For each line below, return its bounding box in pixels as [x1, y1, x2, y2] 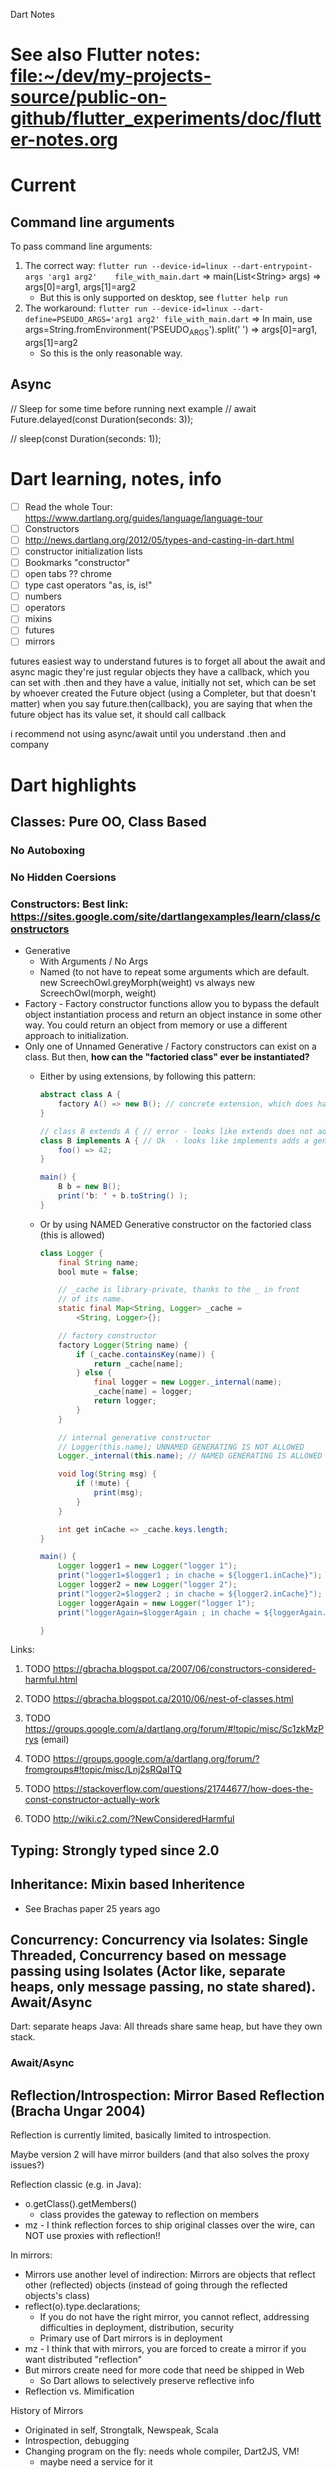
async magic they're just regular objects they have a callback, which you [10, 666, 310, 678]
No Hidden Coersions [10, 870, 117, 884]
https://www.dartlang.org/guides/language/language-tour [24, 512, 263, 524]
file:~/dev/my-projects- [10, 65, 212, 88]
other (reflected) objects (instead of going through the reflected [24, 2279, 288, 2291]
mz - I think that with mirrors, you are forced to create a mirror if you [24, 2343, 307, 2355]
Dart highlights [10, 774, 137, 796]
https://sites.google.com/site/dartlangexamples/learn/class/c [10, 909, 321, 923]
